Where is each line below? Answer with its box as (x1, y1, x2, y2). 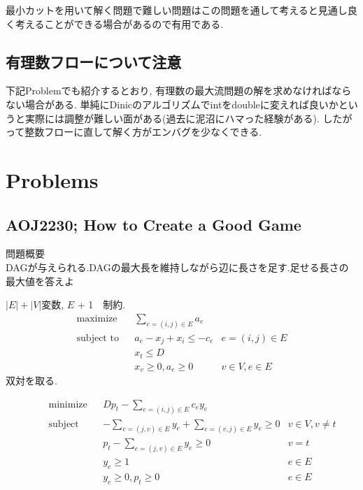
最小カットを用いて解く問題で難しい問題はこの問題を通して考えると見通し (6, 3, 348, 17)
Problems (6, 165, 99, 194)
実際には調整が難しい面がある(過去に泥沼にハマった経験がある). (24, 110, 320, 125)
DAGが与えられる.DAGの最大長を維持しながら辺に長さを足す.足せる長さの (6, 259, 349, 274)
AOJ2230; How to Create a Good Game (6, 213, 301, 235)
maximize (76, 313, 118, 324)
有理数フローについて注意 (6, 50, 182, 72)
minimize (48, 399, 87, 410)
